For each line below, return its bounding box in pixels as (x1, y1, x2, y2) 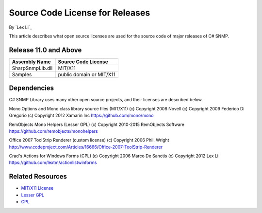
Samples (12, 71, 32, 78)
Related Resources (9, 173, 67, 181)
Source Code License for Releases (9, 7, 150, 18)
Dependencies (9, 84, 54, 92)
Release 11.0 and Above (9, 46, 82, 54)
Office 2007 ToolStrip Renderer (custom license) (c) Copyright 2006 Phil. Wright (9, 137, 169, 143)
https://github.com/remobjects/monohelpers (9, 128, 98, 134)
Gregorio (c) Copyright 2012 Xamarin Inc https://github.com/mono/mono (9, 112, 154, 119)
